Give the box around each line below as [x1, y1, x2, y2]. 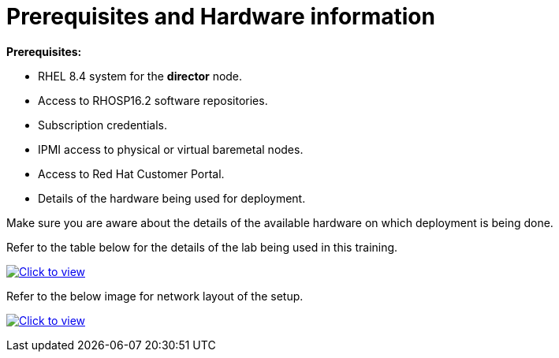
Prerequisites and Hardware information [6, 3, 435, 30]
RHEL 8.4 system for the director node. [38, 69, 243, 83]
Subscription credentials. [38, 117, 168, 132]
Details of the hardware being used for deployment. [38, 191, 306, 205]
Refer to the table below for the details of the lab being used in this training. [6, 240, 398, 254]
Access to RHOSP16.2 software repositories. [38, 93, 268, 107]
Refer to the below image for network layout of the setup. [6, 289, 304, 303]
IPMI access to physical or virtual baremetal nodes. [38, 142, 304, 156]
